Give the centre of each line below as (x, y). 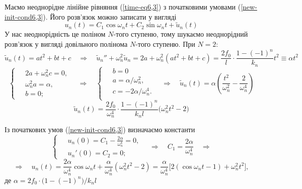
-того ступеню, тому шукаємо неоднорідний (181, 34)
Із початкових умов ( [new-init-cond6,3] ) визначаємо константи (100, 129)
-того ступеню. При (165, 44)
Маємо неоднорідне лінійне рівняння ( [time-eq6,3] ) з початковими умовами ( (123, 7)
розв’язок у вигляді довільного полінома (66, 44)
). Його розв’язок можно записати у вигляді (110, 16)
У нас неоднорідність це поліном (55, 34)
